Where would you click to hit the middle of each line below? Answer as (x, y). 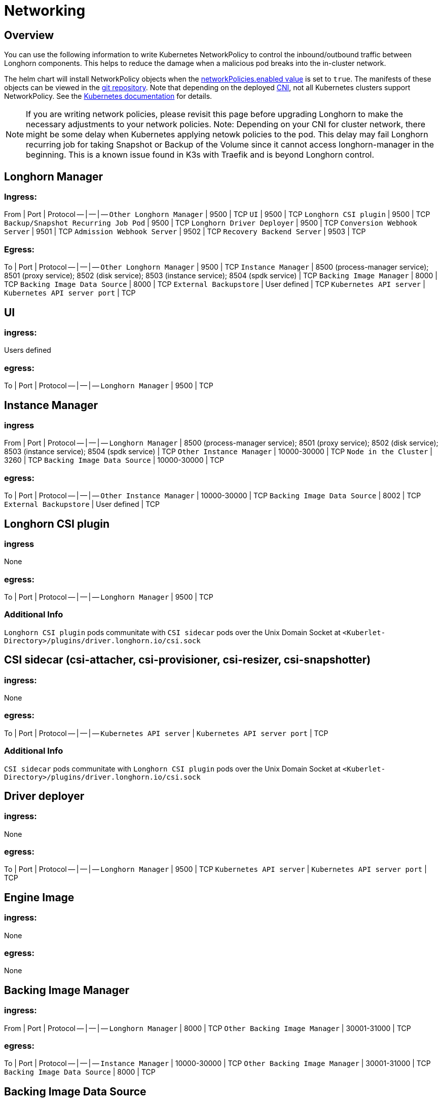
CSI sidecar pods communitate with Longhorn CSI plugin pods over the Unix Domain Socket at (172, 768)
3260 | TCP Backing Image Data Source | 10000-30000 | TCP (114, 460)
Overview (29, 35)
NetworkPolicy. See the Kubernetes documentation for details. (108, 96)
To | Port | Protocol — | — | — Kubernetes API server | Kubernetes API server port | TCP (166, 733)
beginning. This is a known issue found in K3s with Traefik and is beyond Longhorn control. (200, 155)
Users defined (28, 350)
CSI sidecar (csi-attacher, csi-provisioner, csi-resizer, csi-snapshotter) (188, 660)
